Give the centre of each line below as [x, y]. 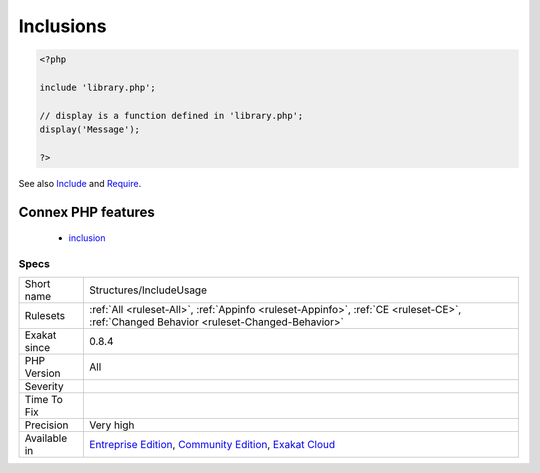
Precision [46, 425]
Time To [44, 400]
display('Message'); [89, 129]
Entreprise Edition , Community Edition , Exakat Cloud [212, 445]
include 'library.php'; [98, 87]
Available [46, 438]
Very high [112, 425]
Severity [44, 387]
